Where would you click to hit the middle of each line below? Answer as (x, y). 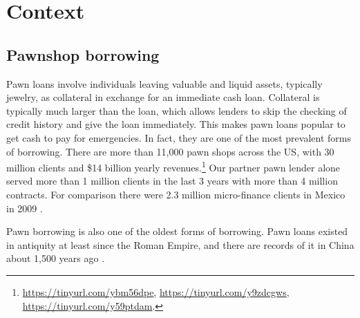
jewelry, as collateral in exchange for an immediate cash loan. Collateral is (163, 97)
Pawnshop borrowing (83, 54)
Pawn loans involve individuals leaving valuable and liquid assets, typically (164, 83)
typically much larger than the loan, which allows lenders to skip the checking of (177, 110)
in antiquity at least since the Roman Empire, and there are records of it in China (180, 244)
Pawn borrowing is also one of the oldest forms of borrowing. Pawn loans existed (177, 231)
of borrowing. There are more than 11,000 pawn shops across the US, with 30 (170, 151)
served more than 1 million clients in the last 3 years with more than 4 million (172, 181)
